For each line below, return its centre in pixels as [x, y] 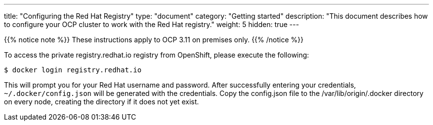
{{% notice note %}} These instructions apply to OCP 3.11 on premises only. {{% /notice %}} [154, 40]
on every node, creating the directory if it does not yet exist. [102, 102]
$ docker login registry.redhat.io [73, 70]
